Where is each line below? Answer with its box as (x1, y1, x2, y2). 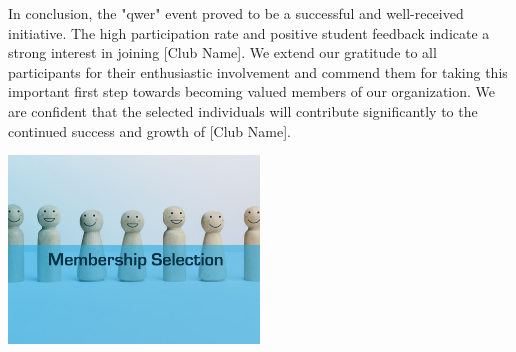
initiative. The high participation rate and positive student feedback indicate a (8, 22, 490, 43)
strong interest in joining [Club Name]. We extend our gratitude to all (8, 42, 437, 63)
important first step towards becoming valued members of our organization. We (8, 81, 496, 102)
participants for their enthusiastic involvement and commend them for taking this (8, 61, 508, 82)
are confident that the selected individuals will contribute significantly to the (8, 100, 478, 121)
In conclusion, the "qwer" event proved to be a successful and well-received (8, 3, 464, 23)
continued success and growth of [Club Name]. (8, 120, 291, 141)
